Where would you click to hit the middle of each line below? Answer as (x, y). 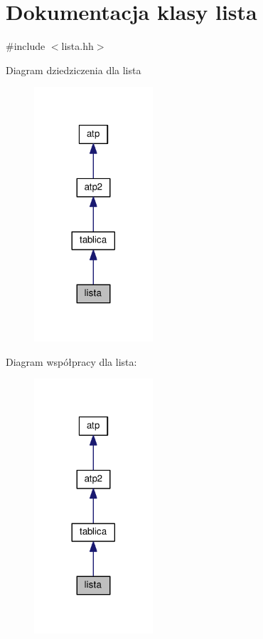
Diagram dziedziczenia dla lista (74, 70)
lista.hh (77, 46)
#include (26, 46)
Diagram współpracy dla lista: (71, 361)
